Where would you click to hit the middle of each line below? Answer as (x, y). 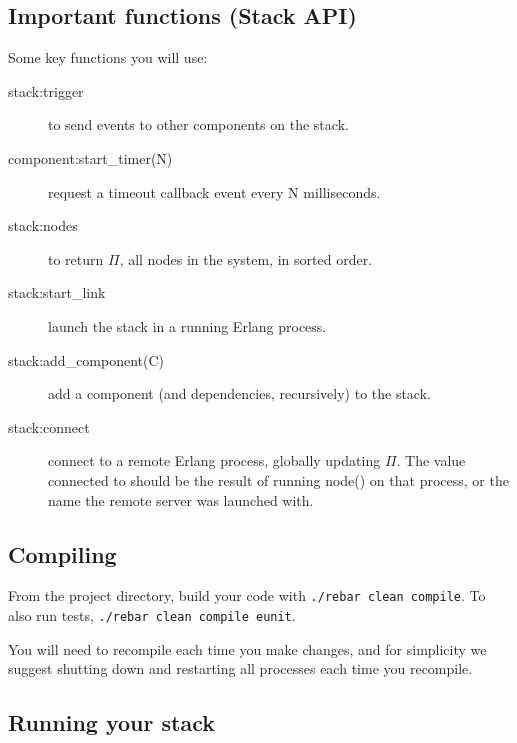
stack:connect (49, 426)
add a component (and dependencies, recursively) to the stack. (239, 393)
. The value (431, 460)
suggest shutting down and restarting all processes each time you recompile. (240, 668)
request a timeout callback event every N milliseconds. (214, 191)
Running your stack (111, 722)
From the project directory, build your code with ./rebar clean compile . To (247, 595)
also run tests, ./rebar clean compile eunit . (152, 614)
